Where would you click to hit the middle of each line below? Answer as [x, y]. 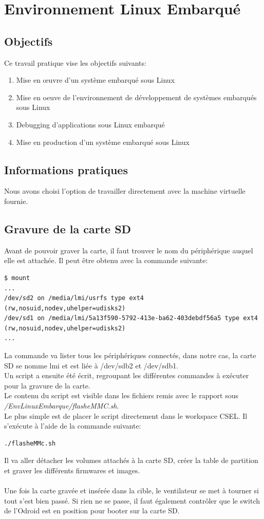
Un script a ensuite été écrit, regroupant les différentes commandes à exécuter [127, 375]
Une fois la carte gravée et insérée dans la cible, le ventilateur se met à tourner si [131, 490]
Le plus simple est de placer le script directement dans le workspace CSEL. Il [126, 415]
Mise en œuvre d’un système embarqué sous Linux [96, 80]
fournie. [16, 201]
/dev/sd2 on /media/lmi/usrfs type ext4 [74, 298]
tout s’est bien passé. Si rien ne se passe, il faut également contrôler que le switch [132, 500]
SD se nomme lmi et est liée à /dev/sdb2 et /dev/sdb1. [91, 365]
